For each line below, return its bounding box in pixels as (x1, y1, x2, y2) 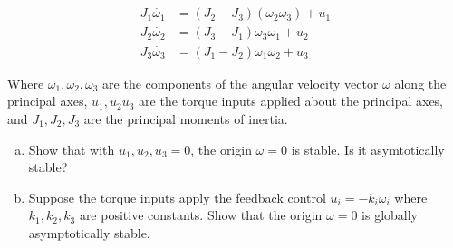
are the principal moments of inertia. (83, 109, 288, 128)
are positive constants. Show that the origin (79, 205, 323, 224)
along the (394, 73, 447, 92)
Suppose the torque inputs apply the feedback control (28, 187, 326, 206)
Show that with (28, 139, 115, 158)
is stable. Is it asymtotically (291, 139, 445, 158)
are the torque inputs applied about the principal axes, (139, 91, 444, 110)
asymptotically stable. (28, 223, 150, 242)
